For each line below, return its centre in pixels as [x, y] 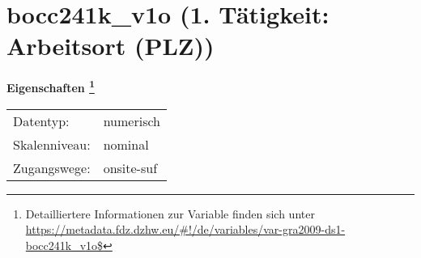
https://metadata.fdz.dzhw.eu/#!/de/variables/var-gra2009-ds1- [185, 229]
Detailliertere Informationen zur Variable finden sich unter [170, 213]
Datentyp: [41, 121]
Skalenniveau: [52, 144]
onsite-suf [130, 167]
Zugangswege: [52, 167]
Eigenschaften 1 [51, 86]
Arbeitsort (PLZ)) [111, 46]
